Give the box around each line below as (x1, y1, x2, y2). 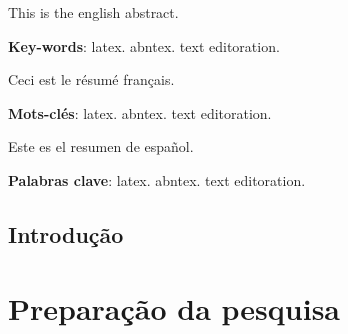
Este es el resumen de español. (8, 136, 194, 157)
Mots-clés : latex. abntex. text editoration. (8, 102, 272, 123)
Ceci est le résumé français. (8, 69, 175, 90)
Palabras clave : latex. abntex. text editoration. (8, 169, 306, 190)
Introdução (8, 218, 124, 249)
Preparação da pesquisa (8, 287, 340, 328)
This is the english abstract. (8, 2, 179, 22)
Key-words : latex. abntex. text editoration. (8, 35, 280, 56)
